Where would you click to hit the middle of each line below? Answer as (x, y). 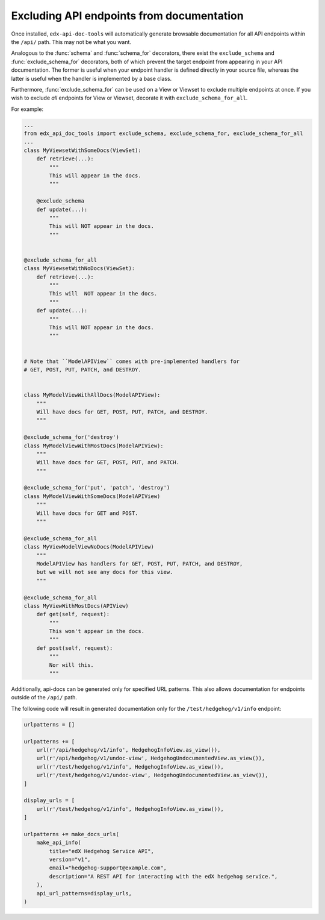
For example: (27, 109)
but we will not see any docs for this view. (105, 572)
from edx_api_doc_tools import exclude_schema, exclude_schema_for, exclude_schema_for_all (163, 134)
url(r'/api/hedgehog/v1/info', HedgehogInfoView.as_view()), (128, 750)
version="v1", (70, 860)
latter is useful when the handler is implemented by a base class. (91, 78)
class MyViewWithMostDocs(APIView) (76, 606)
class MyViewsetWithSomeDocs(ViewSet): (82, 150)
